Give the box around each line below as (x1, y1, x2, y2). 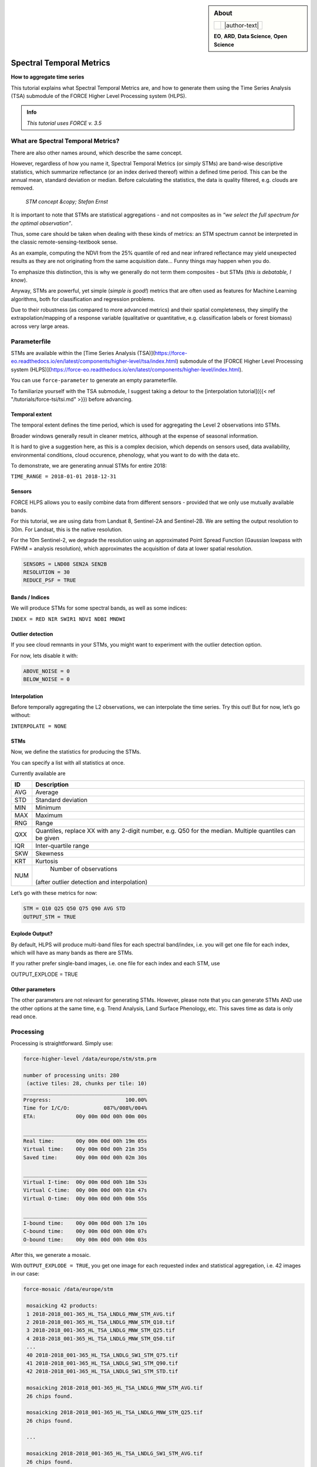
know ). (11, 276, 28, 283)
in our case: (11, 1270, 40, 1277)
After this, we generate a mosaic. (11, 1251, 91, 1258)
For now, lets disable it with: (11, 652, 79, 659)
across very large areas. (11, 323, 70, 330)
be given (35, 834, 60, 842)
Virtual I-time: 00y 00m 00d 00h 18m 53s (23, 1178, 147, 1185)
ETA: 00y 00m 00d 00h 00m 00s (23, 1113, 147, 1120)
